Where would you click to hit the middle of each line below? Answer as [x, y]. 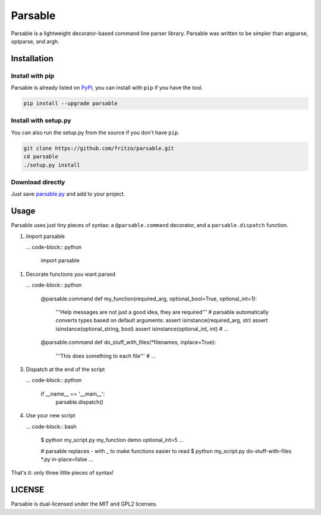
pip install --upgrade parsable [71, 103]
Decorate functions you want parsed [71, 274]
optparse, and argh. [35, 41]
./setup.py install [52, 165]
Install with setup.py [41, 121]
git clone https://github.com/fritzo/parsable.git [99, 148]
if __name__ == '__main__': [73, 394]
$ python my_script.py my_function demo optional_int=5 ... [112, 440]
